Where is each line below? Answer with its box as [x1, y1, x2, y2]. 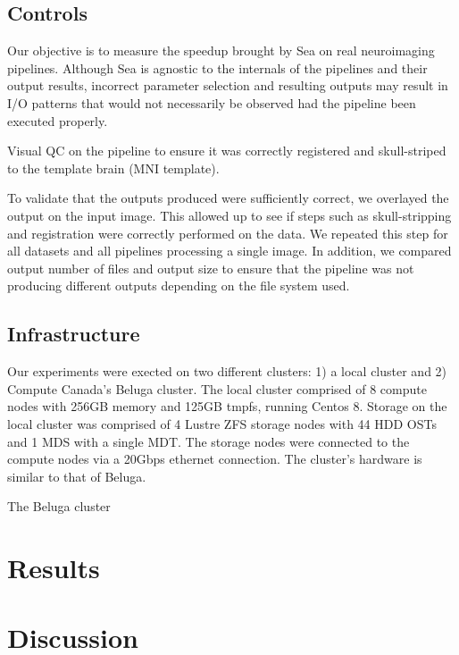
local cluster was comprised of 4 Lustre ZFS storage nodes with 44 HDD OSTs [7, 414, 437, 432]
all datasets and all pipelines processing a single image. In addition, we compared [7, 241, 452, 260]
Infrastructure [7, 320, 140, 348]
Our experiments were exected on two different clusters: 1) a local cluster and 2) [7, 362, 447, 381]
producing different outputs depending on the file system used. [7, 276, 350, 295]
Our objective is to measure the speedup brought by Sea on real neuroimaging [7, 41, 435, 60]
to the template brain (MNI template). [7, 158, 220, 177]
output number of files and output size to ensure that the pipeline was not [7, 258, 414, 277]
